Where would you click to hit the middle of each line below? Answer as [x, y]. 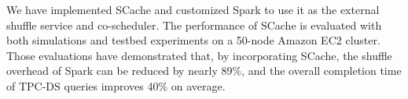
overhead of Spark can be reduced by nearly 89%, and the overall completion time [204, 71]
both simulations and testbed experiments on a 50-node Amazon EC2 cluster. [193, 40]
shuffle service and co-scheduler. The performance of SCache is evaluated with [194, 25]
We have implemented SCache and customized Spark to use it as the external [193, 9]
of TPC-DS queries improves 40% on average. [116, 85]
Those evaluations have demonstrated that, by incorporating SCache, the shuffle [199, 55]
